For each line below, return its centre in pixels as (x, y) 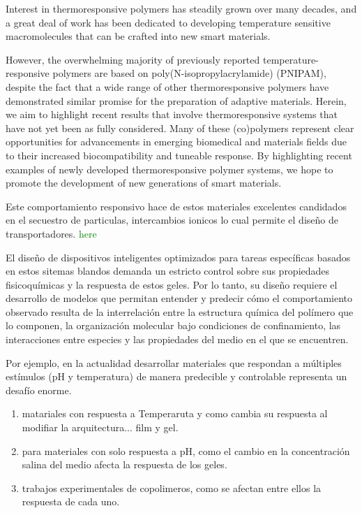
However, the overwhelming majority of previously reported (133, 59)
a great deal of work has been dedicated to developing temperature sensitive (168, 22)
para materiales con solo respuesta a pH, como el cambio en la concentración (186, 450)
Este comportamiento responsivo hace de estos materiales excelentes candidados (176, 206)
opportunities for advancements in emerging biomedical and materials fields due (176, 142)
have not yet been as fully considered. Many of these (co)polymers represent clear (180, 128)
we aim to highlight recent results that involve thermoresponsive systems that (172, 114)
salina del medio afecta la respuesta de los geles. (125, 464)
